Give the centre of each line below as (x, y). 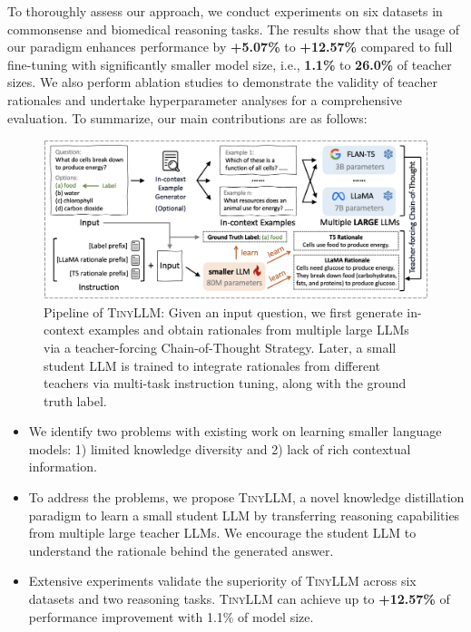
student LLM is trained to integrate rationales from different (212, 365)
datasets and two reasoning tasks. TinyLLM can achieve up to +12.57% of (239, 599)
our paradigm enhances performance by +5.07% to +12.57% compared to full (230, 47)
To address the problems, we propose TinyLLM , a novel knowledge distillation (246, 497)
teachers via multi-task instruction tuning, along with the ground (225, 383)
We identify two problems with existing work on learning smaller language (235, 431)
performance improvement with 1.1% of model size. (171, 616)
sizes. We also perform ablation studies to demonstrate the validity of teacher (222, 82)
